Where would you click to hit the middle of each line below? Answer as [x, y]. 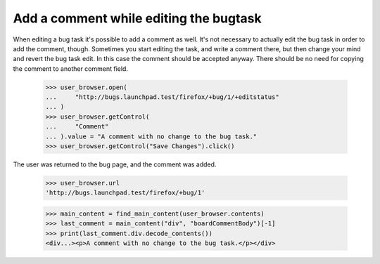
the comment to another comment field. [70, 68]
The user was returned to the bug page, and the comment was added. [115, 164]
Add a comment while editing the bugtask [137, 18]
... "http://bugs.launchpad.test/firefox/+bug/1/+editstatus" [162, 97]
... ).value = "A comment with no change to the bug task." [151, 136]
